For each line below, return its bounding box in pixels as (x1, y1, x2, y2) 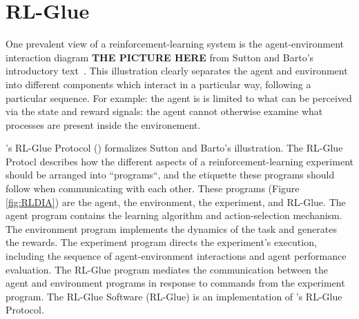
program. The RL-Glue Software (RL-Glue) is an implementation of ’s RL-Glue (6, 289, 342, 303)
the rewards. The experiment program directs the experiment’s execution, (6, 235, 317, 249)
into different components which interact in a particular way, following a (6, 76, 311, 91)
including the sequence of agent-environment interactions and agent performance (6, 249, 347, 263)
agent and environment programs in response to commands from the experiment (6, 276, 345, 290)
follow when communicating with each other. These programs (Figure (6, 181, 300, 196)
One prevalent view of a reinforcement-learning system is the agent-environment (6, 37, 344, 51)
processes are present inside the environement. (6, 117, 201, 132)
